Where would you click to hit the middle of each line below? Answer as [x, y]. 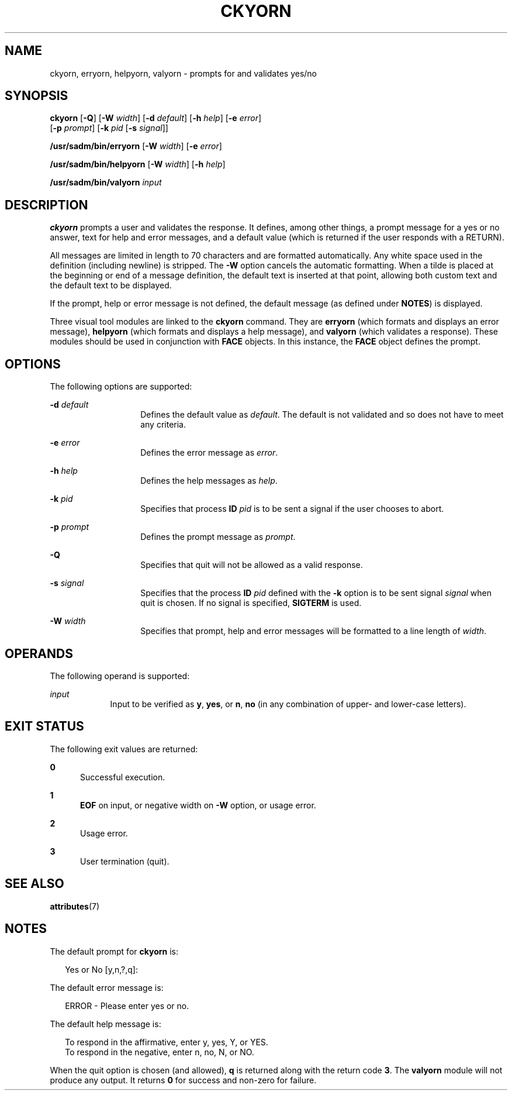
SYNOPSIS [37, 96]
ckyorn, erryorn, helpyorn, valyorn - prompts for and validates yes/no [183, 73]
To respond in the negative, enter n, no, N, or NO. [160, 1052]
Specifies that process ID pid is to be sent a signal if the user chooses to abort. [292, 509]
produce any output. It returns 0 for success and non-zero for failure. [183, 1080]
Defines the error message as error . [209, 453]
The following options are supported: [121, 387]
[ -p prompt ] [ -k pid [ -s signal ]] [109, 128]
